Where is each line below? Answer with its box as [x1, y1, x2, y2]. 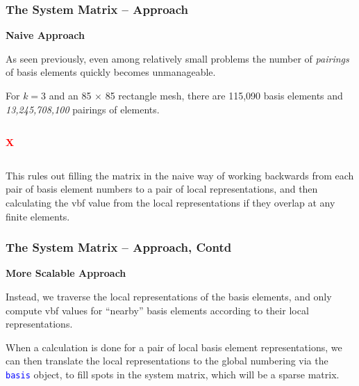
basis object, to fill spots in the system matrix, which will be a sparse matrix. [6, 367, 340, 381]
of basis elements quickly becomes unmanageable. [6, 65, 216, 79]
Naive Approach [6, 28, 85, 42]
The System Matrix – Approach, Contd [6, 239, 232, 256]
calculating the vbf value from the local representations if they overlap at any [6, 195, 335, 209]
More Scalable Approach [6, 266, 126, 280]
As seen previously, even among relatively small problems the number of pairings [6, 51, 349, 65]
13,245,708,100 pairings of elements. [6, 102, 160, 116]
